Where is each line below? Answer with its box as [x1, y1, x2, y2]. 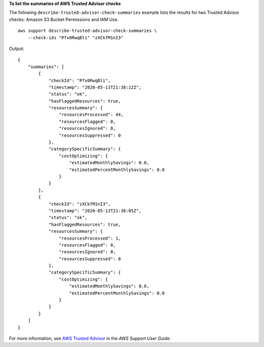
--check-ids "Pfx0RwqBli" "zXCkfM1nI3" [27, 35, 124, 40]
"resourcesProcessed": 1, [59, 235, 121, 241]
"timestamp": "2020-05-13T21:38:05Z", [48, 208, 142, 213]
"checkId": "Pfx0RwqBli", [48, 77, 111, 83]
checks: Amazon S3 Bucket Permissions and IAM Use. [9, 16, 119, 22]
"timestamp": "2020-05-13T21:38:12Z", [48, 84, 142, 90]
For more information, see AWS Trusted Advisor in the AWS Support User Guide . [9, 335, 171, 341]
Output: [9, 46, 24, 51]
